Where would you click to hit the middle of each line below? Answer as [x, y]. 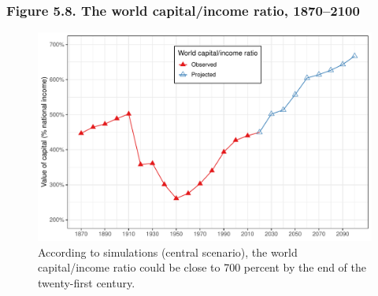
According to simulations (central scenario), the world [168, 252]
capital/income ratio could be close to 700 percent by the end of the [202, 267]
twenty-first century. [87, 283]
